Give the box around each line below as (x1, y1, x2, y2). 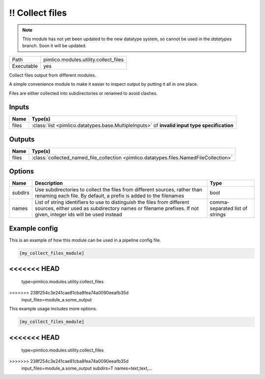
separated (210, 205, 234, 212)
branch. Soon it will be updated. (22, 43, 87, 49)
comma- (210, 199, 230, 206)
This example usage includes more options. (9, 306, 98, 312)
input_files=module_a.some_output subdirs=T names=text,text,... (21, 365, 153, 371)
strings (210, 211, 226, 218)
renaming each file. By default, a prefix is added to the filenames (35, 192, 184, 199)
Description (35, 180, 63, 187)
